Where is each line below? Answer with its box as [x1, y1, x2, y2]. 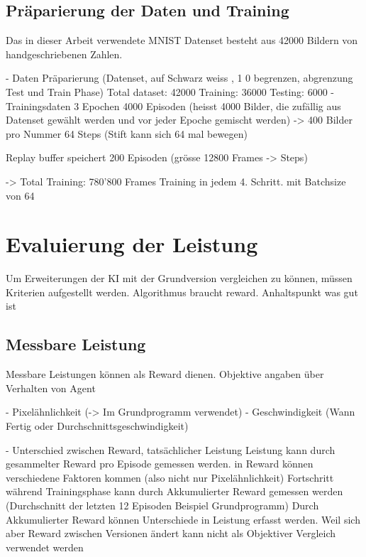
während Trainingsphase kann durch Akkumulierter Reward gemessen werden [6, 484, 343, 499]
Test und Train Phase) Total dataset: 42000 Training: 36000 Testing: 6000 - [6, 84, 334, 99]
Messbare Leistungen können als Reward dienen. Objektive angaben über [6, 367, 324, 382]
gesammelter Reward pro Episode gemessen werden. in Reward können [6, 456, 314, 471]
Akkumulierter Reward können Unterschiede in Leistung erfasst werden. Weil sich [6, 512, 360, 526]
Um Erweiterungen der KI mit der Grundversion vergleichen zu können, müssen [6, 271, 353, 286]
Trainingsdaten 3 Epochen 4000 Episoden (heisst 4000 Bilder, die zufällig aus [6, 98, 341, 113]
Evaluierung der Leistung [6, 229, 258, 259]
